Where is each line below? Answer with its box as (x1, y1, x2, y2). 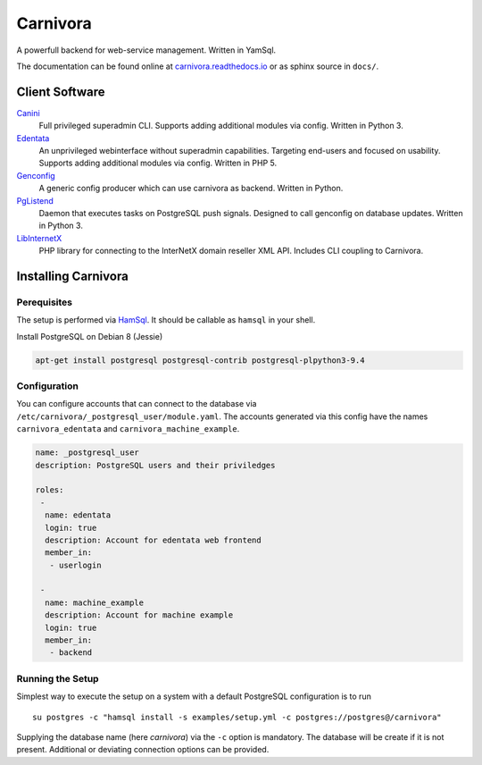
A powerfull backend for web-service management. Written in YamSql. (16, 45, 277, 55)
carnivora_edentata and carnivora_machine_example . (16, 424, 240, 434)
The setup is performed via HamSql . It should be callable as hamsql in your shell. (16, 315, 316, 325)
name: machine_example (45, 597, 145, 608)
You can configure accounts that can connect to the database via (16, 399, 257, 409)
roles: (35, 485, 64, 495)
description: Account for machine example (45, 610, 234, 620)
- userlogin (49, 559, 102, 570)
